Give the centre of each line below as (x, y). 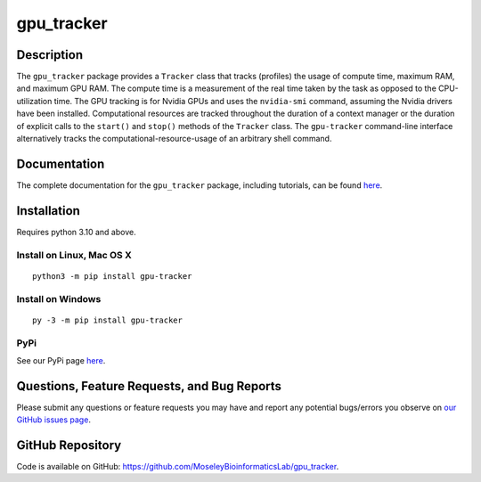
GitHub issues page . (53, 420)
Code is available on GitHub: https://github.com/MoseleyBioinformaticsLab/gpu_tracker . (178, 467)
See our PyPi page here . (61, 360)
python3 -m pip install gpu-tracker (112, 276)
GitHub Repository (69, 445)
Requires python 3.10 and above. (77, 232)
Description (50, 55)
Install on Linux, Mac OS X (74, 255)
